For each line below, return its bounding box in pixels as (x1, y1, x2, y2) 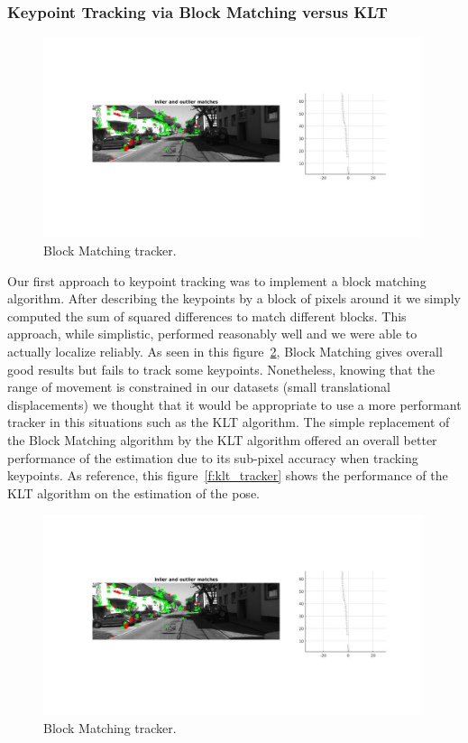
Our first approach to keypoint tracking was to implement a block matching (7, 271, 427, 290)
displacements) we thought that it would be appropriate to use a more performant (7, 395, 462, 413)
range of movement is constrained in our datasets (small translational (7, 377, 390, 396)
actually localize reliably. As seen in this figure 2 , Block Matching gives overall (7, 341, 443, 360)
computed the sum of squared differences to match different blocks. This (7, 306, 407, 325)
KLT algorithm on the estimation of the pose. (7, 483, 260, 502)
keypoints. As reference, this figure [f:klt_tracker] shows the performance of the (7, 466, 448, 485)
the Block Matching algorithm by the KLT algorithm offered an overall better (7, 430, 437, 449)
